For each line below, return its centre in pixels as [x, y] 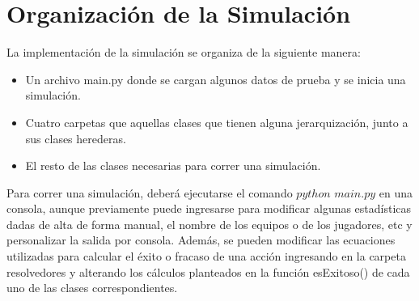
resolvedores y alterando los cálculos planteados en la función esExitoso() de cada [208, 271]
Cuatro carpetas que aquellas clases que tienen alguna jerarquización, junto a [217, 122]
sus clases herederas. [76, 138]
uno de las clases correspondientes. [92, 288]
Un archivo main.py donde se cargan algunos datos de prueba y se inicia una [216, 79]
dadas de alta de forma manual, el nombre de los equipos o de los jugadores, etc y [209, 224]
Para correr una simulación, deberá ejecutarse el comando [150, 192]
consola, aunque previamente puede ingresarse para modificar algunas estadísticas [209, 208]
